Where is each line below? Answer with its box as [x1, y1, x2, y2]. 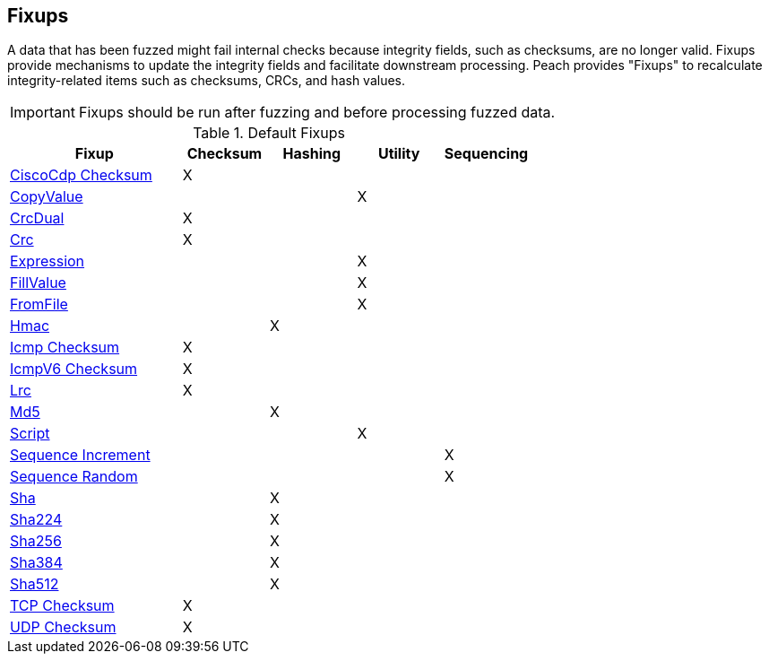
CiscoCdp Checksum [10, 166, 152, 185]
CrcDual [10, 209, 65, 228]
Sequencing [444, 144, 529, 163]
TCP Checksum [10, 596, 115, 615]
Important [10, 103, 75, 122]
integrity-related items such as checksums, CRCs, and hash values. [7, 73, 406, 89]
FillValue [10, 274, 66, 292]
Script [10, 424, 50, 443]
